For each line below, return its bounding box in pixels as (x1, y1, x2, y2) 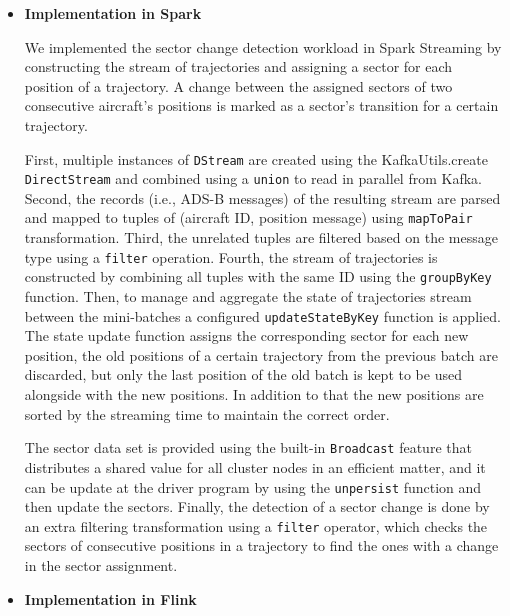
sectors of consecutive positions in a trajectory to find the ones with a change (24, 535, 499, 556)
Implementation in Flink (24, 588, 197, 609)
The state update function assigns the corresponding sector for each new (24, 325, 469, 346)
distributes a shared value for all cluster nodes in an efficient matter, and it (24, 456, 486, 477)
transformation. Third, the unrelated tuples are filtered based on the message (24, 227, 498, 248)
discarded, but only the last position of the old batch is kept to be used (24, 364, 462, 385)
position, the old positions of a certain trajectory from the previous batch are (24, 344, 498, 365)
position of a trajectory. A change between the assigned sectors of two (24, 75, 453, 96)
